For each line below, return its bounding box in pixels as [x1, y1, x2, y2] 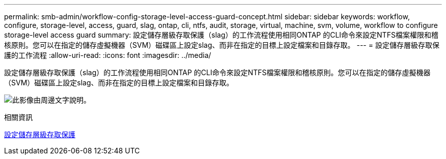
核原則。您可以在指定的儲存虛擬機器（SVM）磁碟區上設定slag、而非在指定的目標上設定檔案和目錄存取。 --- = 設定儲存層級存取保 [4, 41, 439, 49]
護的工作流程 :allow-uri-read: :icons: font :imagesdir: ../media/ [4, 51, 211, 59]
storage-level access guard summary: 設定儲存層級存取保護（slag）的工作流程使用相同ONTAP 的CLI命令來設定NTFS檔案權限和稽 [4, 30, 438, 39]
